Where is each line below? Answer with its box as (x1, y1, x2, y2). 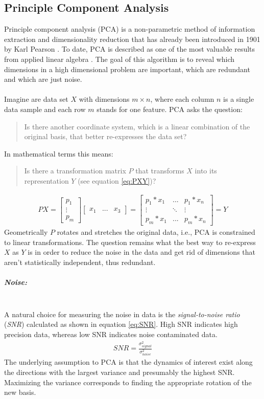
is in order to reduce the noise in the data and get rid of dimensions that (28, 247, 255, 257)
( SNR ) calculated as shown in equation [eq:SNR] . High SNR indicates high (4, 319, 238, 329)
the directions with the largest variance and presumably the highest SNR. (4, 366, 235, 377)
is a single (223, 94, 254, 104)
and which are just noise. (4, 74, 82, 84)
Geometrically (4, 227, 48, 237)
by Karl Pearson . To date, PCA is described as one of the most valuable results (4, 43, 255, 54)
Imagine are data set (4, 94, 68, 104)
